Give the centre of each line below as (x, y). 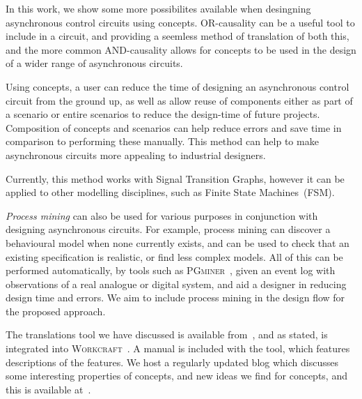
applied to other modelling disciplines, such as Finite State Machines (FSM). (170, 192)
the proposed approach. (56, 311)
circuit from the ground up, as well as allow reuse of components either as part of (179, 100)
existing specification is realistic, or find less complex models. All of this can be (174, 256)
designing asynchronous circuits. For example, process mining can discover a (168, 229)
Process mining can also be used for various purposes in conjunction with (162, 215)
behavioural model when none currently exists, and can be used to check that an (178, 242)
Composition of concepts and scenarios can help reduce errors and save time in (174, 127)
